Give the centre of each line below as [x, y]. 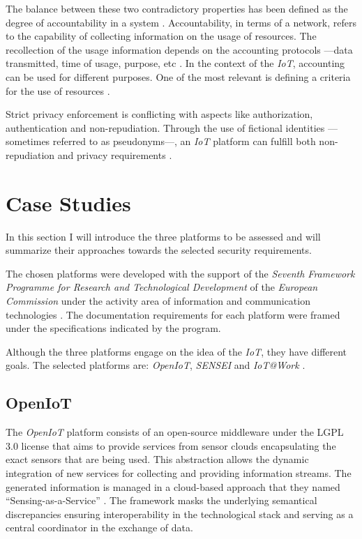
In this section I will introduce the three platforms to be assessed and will [163, 236]
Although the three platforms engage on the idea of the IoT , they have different [176, 351]
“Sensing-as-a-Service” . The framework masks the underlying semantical [161, 500]
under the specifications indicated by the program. [113, 328]
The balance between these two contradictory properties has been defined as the [177, 8]
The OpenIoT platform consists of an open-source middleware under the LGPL [175, 432]
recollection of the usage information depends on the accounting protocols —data [179, 49]
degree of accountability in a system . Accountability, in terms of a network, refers [181, 22]
